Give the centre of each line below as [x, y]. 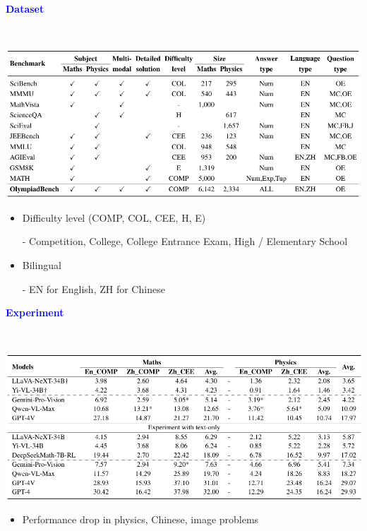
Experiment [35, 312]
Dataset [25, 8]
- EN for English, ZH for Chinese [94, 288]
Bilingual [42, 264]
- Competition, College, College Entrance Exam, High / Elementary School [185, 241]
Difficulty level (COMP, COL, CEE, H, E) [114, 217]
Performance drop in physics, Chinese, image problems [140, 519]
